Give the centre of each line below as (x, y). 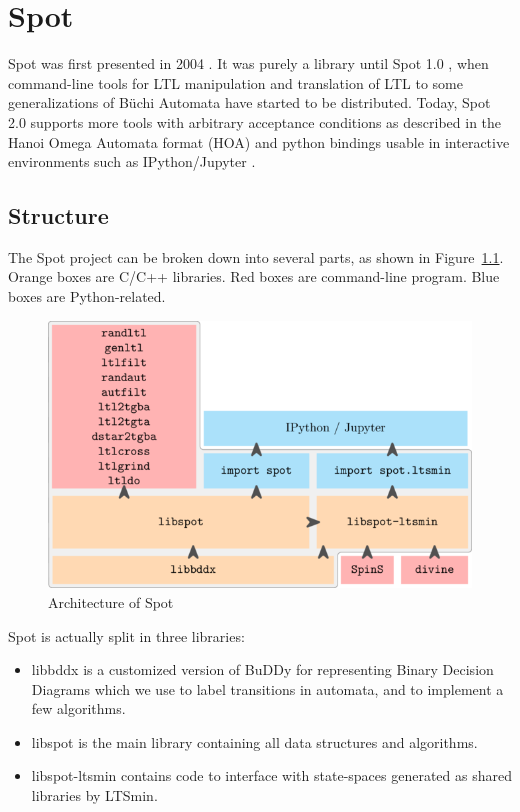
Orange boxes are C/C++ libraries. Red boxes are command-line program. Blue (254, 276)
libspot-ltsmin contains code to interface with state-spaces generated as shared (271, 775)
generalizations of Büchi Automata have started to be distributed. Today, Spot (249, 102)
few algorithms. (78, 708)
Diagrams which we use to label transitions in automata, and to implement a (267, 688)
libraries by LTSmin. (94, 795)
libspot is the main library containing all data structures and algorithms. (254, 741)
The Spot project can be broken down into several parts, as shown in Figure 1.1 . (256, 256)
